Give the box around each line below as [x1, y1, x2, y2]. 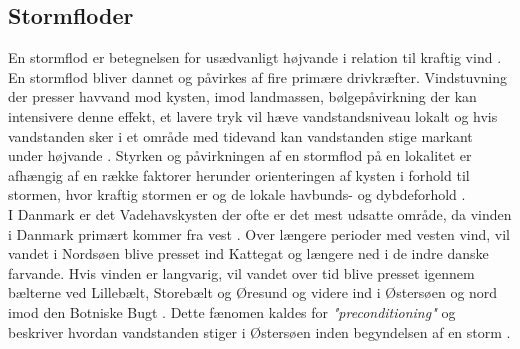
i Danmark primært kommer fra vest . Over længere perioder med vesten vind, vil [8, 223, 510, 244]
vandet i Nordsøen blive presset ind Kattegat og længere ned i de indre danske [8, 243, 489, 264]
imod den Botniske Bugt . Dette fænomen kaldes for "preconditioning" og [8, 301, 456, 322]
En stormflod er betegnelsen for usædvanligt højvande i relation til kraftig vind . [8, 47, 502, 68]
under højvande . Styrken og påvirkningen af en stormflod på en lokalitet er [8, 145, 472, 166]
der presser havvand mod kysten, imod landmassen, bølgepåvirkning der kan [8, 86, 477, 107]
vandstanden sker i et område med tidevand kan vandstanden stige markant [8, 125, 473, 146]
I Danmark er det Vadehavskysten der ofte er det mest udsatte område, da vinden [8, 203, 512, 224]
